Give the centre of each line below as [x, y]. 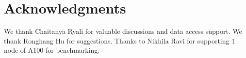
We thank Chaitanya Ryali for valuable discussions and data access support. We [123, 31]
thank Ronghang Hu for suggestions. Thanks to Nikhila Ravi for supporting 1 [120, 40]
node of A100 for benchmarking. [52, 50]
